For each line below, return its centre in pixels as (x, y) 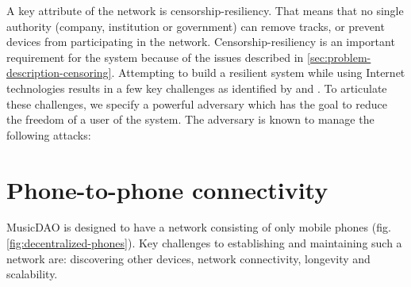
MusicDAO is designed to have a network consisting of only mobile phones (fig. (199, 227)
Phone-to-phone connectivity (167, 189)
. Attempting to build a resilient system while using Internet (258, 73)
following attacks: (49, 134)
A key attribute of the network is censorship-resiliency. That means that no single (205, 10)
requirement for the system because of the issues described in (155, 57)
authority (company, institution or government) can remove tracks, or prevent (196, 26)
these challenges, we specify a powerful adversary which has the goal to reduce (197, 103)
